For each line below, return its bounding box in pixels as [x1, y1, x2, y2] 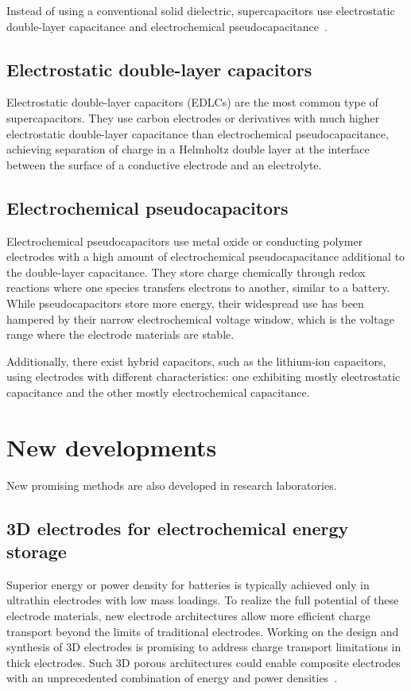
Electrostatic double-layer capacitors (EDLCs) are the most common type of [6, 94, 378, 111]
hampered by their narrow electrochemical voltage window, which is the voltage [6, 310, 394, 327]
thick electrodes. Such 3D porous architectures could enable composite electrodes [6, 654, 401, 670]
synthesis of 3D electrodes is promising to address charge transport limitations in [6, 639, 401, 655]
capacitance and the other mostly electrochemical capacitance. [6, 383, 310, 400]
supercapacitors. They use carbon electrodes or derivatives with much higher [6, 109, 380, 126]
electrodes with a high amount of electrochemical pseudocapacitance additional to [6, 248, 405, 265]
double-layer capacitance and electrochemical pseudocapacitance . [6, 17, 328, 34]
